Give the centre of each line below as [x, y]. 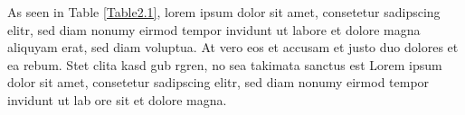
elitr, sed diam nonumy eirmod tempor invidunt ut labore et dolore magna [214, 29]
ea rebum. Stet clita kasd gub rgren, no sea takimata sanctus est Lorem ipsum [225, 64]
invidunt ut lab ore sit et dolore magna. [117, 99]
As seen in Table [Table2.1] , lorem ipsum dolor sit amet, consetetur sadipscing [224, 12]
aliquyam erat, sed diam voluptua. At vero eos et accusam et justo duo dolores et [233, 47]
